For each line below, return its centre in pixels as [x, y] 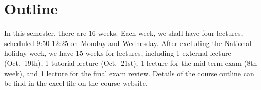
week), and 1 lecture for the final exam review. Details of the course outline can [129, 73]
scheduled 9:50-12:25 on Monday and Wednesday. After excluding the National [128, 43]
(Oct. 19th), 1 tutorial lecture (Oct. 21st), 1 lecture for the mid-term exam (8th [131, 63]
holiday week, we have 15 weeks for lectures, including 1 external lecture [118, 53]
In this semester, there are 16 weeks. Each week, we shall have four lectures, [124, 33]
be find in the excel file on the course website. [76, 83]
